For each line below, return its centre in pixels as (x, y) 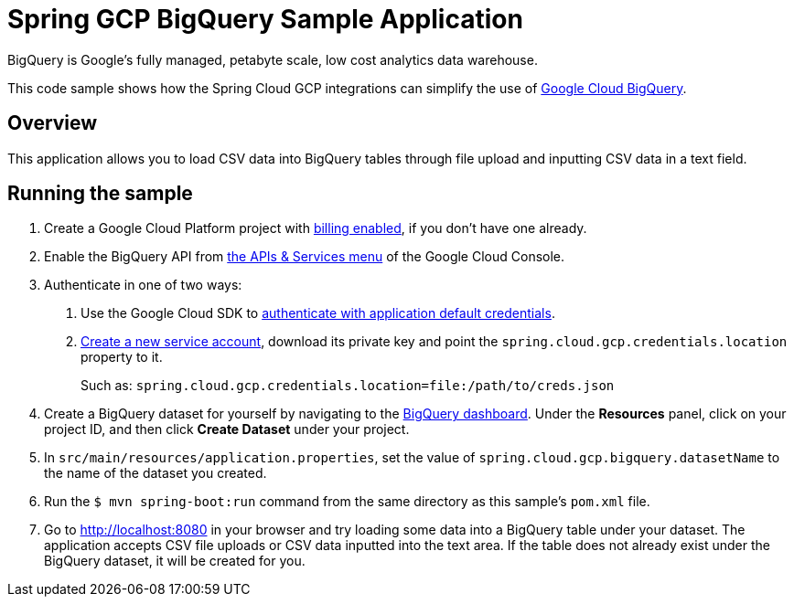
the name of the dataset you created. (156, 473)
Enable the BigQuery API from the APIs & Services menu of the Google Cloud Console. (305, 257)
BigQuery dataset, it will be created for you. (175, 561)
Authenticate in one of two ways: (143, 285)
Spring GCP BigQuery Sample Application (265, 19)
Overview (53, 123)
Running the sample (100, 194)
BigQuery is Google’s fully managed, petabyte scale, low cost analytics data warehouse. (273, 59)
